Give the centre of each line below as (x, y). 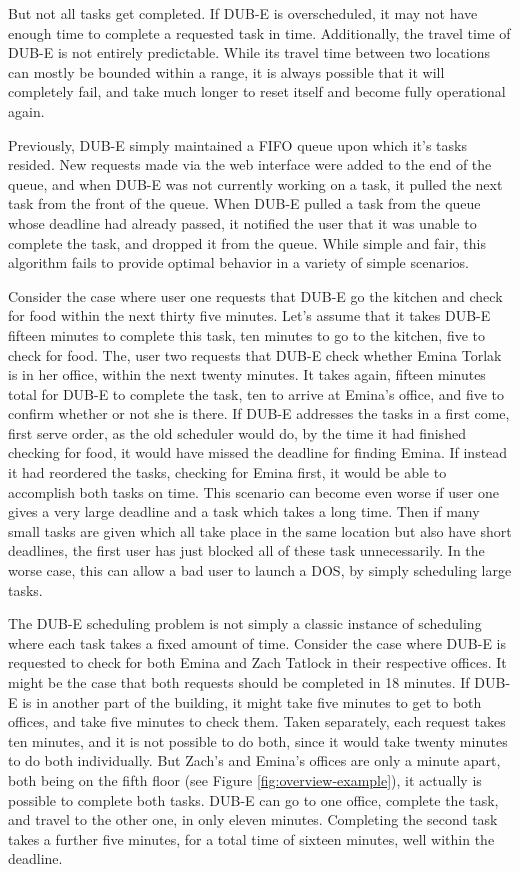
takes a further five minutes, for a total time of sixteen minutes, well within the (251, 838)
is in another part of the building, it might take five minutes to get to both (252, 701)
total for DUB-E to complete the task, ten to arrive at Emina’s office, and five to (256, 393)
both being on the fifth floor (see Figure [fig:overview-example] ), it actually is (245, 779)
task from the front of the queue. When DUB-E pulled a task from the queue (244, 203)
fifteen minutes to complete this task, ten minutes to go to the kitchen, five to (247, 334)
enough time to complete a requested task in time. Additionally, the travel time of (259, 32)
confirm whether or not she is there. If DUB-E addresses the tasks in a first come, (259, 413)
